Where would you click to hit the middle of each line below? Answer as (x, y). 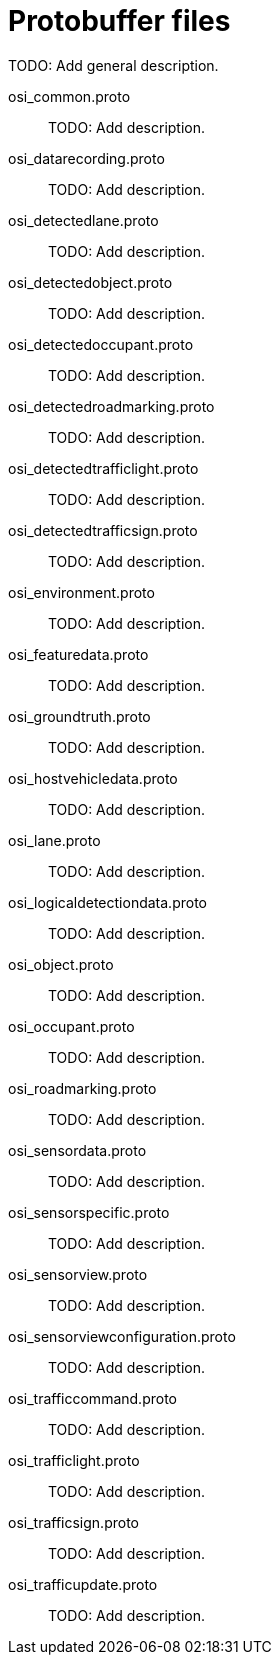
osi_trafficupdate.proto (83, 1584)
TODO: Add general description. (113, 65)
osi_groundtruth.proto (79, 716)
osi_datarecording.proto (86, 158)
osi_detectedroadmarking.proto (111, 406)
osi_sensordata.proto (77, 1150)
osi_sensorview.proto (78, 1274)
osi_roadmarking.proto (82, 1088)
